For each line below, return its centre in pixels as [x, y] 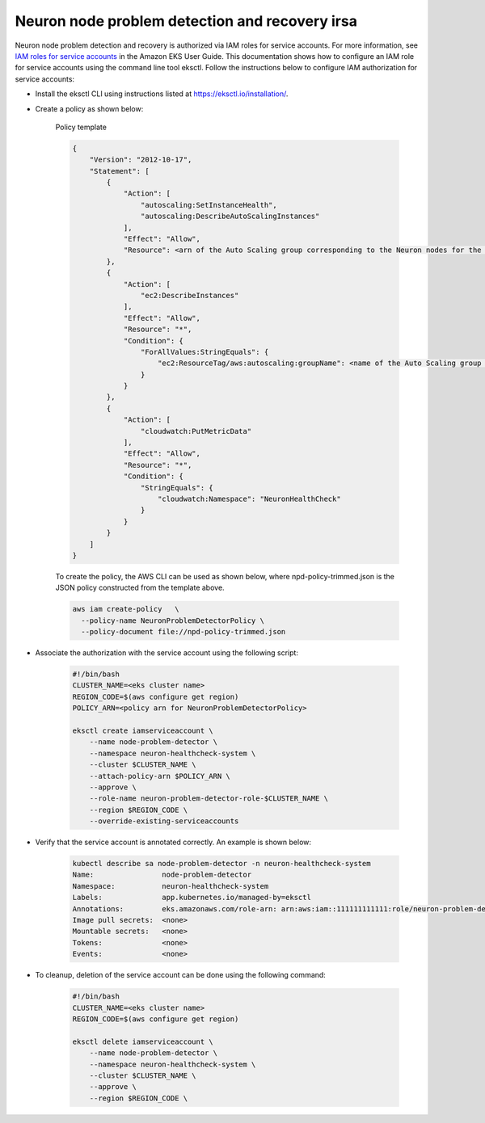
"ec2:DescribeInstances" [190, 295]
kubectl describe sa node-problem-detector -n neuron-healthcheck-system [221, 864]
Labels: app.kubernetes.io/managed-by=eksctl [192, 898]
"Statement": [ [119, 171]
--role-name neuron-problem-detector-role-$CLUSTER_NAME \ [209, 799]
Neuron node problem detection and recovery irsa [186, 21]
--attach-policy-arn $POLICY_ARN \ [160, 776]
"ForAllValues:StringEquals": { [205, 352]
